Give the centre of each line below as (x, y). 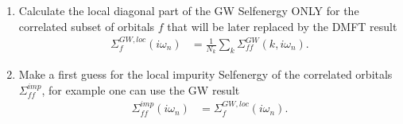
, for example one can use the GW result (141, 89)
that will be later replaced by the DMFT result (282, 26)
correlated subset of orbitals (87, 26)
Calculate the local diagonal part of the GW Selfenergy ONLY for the (189, 10)
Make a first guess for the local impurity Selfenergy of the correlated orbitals (205, 74)
